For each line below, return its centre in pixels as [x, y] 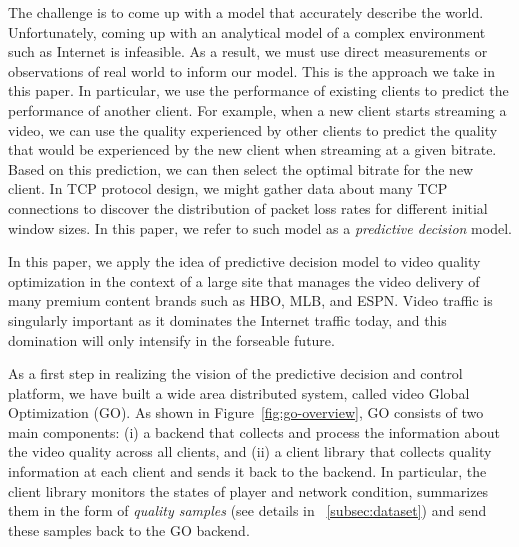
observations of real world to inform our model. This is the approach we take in [252, 70]
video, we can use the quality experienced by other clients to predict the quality [253, 129]
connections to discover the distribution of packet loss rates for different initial [248, 207]
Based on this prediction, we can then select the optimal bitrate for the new [241, 168]
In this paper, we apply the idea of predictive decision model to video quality [244, 261]
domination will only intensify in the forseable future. [171, 339]
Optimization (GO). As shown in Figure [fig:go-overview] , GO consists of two [246, 412]
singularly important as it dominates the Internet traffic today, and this [227, 319]
